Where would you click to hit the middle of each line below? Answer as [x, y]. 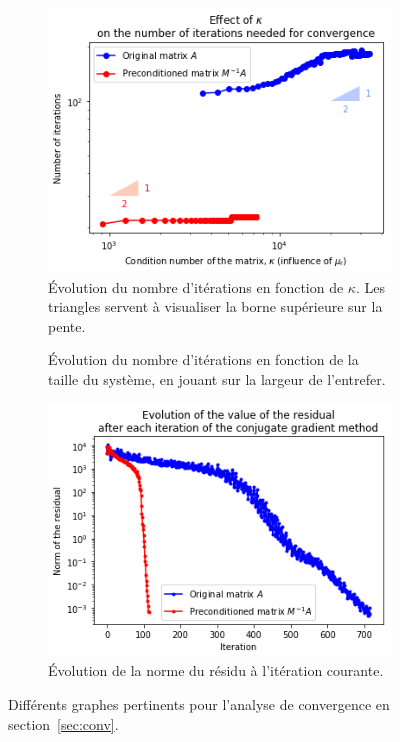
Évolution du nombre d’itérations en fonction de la [203, 359]
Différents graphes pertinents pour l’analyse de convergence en [199, 704]
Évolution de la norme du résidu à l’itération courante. [216, 670]
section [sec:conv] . [63, 723]
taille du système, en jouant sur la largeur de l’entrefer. [217, 378]
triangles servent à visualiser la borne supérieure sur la [215, 306]
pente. [67, 325]
